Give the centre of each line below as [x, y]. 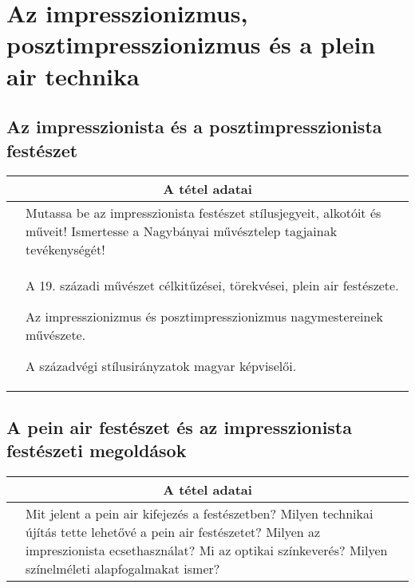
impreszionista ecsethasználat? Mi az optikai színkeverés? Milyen [207, 550]
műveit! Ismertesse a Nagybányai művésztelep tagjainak [182, 231]
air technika [73, 75]
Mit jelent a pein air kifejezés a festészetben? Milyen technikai [200, 513]
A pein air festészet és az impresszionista [179, 426]
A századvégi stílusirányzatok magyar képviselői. [161, 366]
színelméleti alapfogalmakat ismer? [123, 568]
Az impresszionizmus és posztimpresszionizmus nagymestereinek [204, 317]
